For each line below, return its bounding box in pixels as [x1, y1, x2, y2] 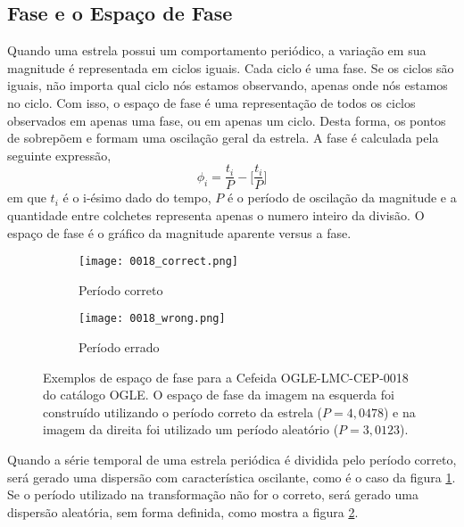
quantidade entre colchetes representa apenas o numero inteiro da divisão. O [7, 206, 425, 225]
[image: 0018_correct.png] [79, 255, 238, 268]
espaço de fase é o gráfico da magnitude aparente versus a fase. [7, 223, 352, 242]
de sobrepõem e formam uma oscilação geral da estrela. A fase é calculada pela [7, 128, 439, 147]
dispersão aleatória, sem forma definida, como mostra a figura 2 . [7, 502, 359, 521]
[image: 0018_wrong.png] [79, 312, 226, 325]
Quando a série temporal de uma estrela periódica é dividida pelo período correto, [7, 450, 457, 469]
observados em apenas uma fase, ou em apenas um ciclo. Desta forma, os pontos [7, 111, 446, 129]
